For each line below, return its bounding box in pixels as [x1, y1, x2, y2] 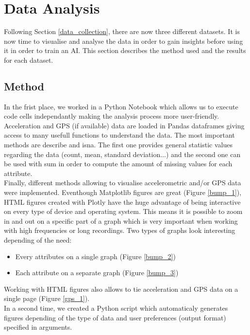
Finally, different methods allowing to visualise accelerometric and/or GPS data [4, 177, 241, 188]
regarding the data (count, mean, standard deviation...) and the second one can [4, 149, 241, 159]
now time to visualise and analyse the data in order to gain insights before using [4, 35, 243, 46]
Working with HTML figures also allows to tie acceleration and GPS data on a [4, 283, 238, 294]
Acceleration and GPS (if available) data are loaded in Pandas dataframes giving [4, 120, 245, 130]
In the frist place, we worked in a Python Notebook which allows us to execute [4, 101, 238, 111]
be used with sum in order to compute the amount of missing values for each [4, 159, 233, 169]
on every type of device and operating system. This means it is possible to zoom [4, 206, 243, 216]
